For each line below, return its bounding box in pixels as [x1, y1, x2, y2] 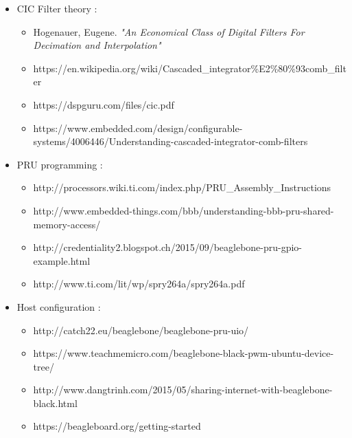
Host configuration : [16, 299, 101, 314]
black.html [33, 395, 78, 410]
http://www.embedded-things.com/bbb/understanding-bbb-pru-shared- [33, 203, 334, 217]
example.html [33, 253, 91, 267]
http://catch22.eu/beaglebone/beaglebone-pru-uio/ [33, 322, 249, 337]
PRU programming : [16, 157, 103, 171]
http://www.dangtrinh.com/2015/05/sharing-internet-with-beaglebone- [33, 382, 333, 397]
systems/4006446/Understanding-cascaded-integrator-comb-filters [33, 134, 308, 149]
